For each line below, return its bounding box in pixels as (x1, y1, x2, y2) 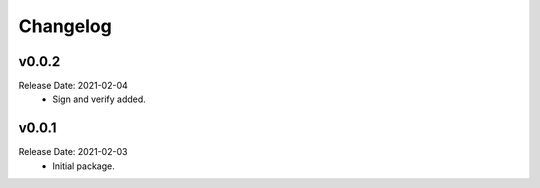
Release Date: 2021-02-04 (18, 80, 129, 92)
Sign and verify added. (52, 93, 147, 105)
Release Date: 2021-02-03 (18, 146, 128, 158)
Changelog (18, 15, 112, 37)
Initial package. (52, 160, 115, 172)
